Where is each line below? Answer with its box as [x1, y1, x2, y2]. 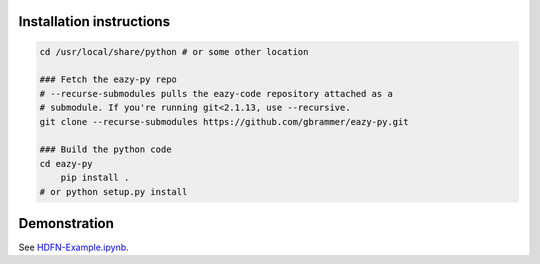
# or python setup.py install [39, 186, 188, 197]
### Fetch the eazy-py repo [39, 74, 177, 85]
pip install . [60, 172, 130, 184]
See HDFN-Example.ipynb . [18, 241, 129, 254]
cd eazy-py [39, 158, 93, 169]
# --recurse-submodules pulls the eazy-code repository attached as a [39, 88, 394, 99]
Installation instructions [18, 13, 170, 30]
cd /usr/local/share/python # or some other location [39, 46, 309, 57]
